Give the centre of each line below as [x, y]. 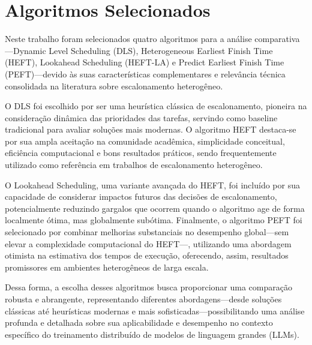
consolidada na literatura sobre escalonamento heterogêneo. [114, 85]
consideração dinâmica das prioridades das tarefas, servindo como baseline [141, 117]
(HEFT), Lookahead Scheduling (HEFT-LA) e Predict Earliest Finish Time [145, 62]
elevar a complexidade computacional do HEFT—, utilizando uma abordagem [148, 243]
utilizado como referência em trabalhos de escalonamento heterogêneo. [134, 165]
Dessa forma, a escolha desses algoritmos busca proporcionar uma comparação [148, 287]
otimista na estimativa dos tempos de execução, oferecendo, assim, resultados [147, 255]
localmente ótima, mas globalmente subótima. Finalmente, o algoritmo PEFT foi [154, 220]
